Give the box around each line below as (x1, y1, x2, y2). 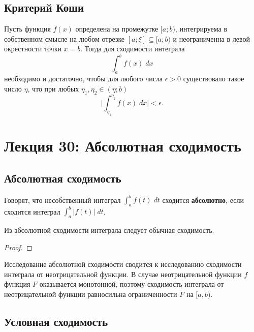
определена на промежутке (75, 23, 158, 34)
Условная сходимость (4, 314, 108, 329)
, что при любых (27, 83, 79, 94)
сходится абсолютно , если (162, 194, 244, 204)
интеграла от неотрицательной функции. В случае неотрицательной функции (4, 268, 242, 279)
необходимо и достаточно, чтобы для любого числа (4, 73, 163, 84)
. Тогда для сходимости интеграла (80, 43, 185, 54)
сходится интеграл (4, 206, 60, 217)
